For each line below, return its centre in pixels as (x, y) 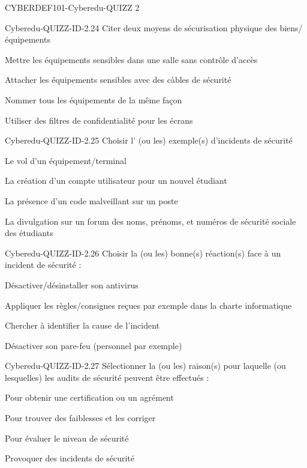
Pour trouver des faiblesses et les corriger (80, 418)
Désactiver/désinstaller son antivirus (72, 284)
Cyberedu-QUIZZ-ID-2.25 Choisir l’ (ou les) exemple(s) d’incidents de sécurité (149, 140)
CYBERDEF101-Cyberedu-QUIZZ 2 (72, 7)
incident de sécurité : (43, 265)
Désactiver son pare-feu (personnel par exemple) (94, 345)
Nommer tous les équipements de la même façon (94, 99)
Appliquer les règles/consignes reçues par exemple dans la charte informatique (148, 305)
